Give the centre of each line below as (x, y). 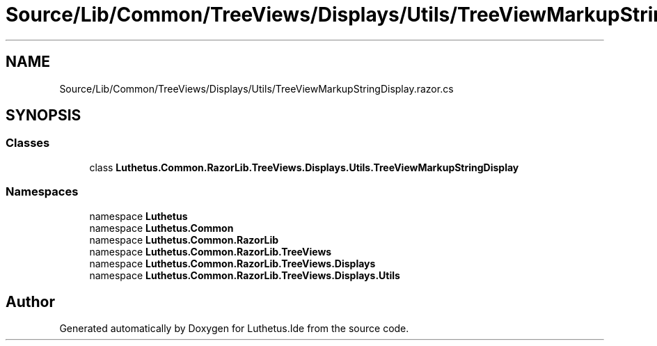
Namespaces (42, 192)
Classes (28, 143)
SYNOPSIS (43, 116)
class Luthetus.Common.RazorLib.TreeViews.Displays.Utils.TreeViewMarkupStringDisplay (304, 167)
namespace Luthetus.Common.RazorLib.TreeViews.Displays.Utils (245, 275)
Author (30, 301)
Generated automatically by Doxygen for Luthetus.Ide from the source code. (234, 329)
